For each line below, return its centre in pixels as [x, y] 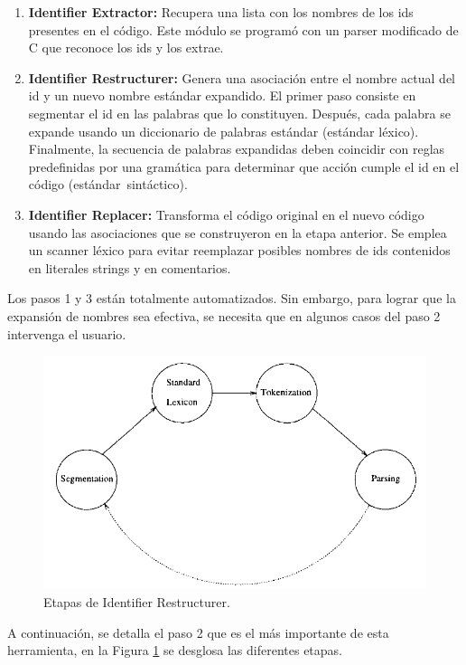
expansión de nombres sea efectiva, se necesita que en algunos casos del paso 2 [224, 315]
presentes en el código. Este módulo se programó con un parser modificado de [243, 29]
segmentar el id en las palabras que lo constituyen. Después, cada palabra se [239, 113]
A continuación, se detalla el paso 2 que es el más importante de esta [198, 632]
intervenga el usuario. [67, 333]
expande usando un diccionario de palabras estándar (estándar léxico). [224, 131]
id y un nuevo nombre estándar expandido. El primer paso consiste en [222, 95]
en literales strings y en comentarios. [130, 267]
